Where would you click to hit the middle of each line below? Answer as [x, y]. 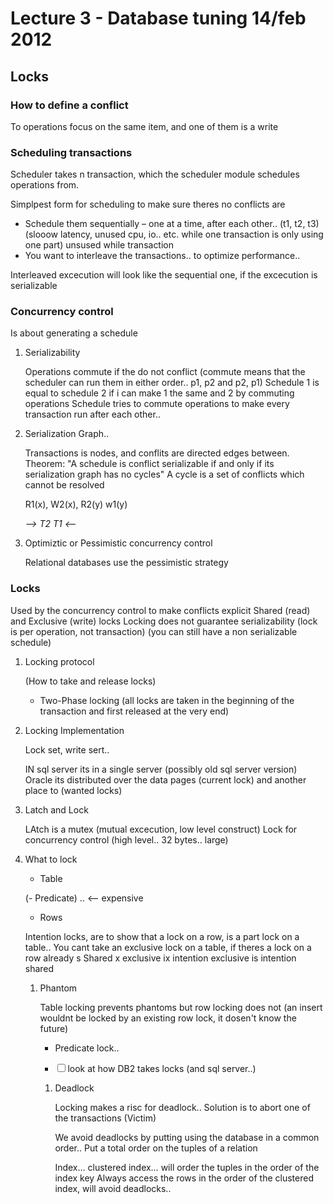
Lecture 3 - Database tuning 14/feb [158, 18]
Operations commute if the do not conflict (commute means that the [165, 372]
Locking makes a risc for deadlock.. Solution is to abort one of [182, 1107]
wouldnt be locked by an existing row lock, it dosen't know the [168, 1018]
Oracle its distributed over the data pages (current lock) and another [165, 779]
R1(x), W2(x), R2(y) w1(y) [76, 504]
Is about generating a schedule [74, 333]
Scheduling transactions [71, 152]
